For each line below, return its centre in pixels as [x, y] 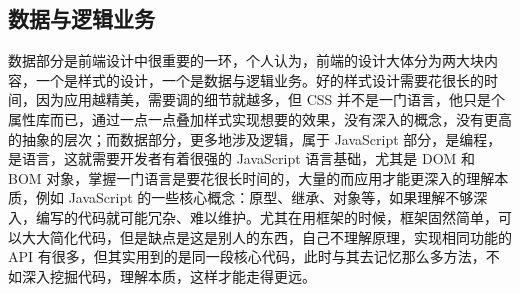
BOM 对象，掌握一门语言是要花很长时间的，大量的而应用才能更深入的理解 [251, 177]
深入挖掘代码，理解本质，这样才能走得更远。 [168, 275]
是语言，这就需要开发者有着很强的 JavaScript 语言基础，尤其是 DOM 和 [242, 158]
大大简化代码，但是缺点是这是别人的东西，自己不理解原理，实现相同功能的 [266, 236]
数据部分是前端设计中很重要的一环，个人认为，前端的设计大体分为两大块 [246, 60]
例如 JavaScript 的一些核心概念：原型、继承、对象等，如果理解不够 [254, 197]
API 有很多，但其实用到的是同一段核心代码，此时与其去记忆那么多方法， [247, 256]
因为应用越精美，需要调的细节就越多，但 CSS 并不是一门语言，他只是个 [270, 99]
